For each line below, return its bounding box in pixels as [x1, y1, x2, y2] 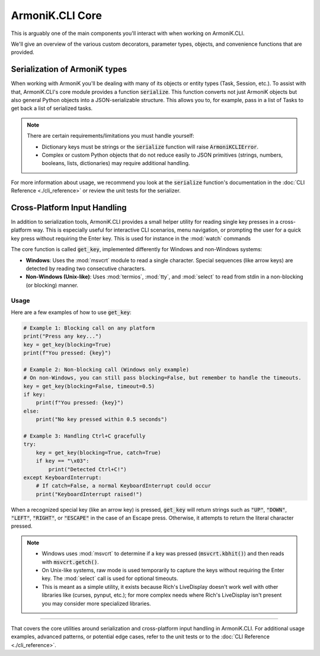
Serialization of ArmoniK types [11, 64, 127, 74]
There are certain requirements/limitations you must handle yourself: [27, 132, 195, 140]
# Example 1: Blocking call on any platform [23, 324, 155, 331]
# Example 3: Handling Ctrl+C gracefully [23, 432, 146, 439]
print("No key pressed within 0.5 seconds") [36, 416, 168, 423]
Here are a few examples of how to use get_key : [11, 309, 132, 316]
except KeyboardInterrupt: [23, 474, 102, 481]
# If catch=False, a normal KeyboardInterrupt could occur [36, 483, 212, 489]
